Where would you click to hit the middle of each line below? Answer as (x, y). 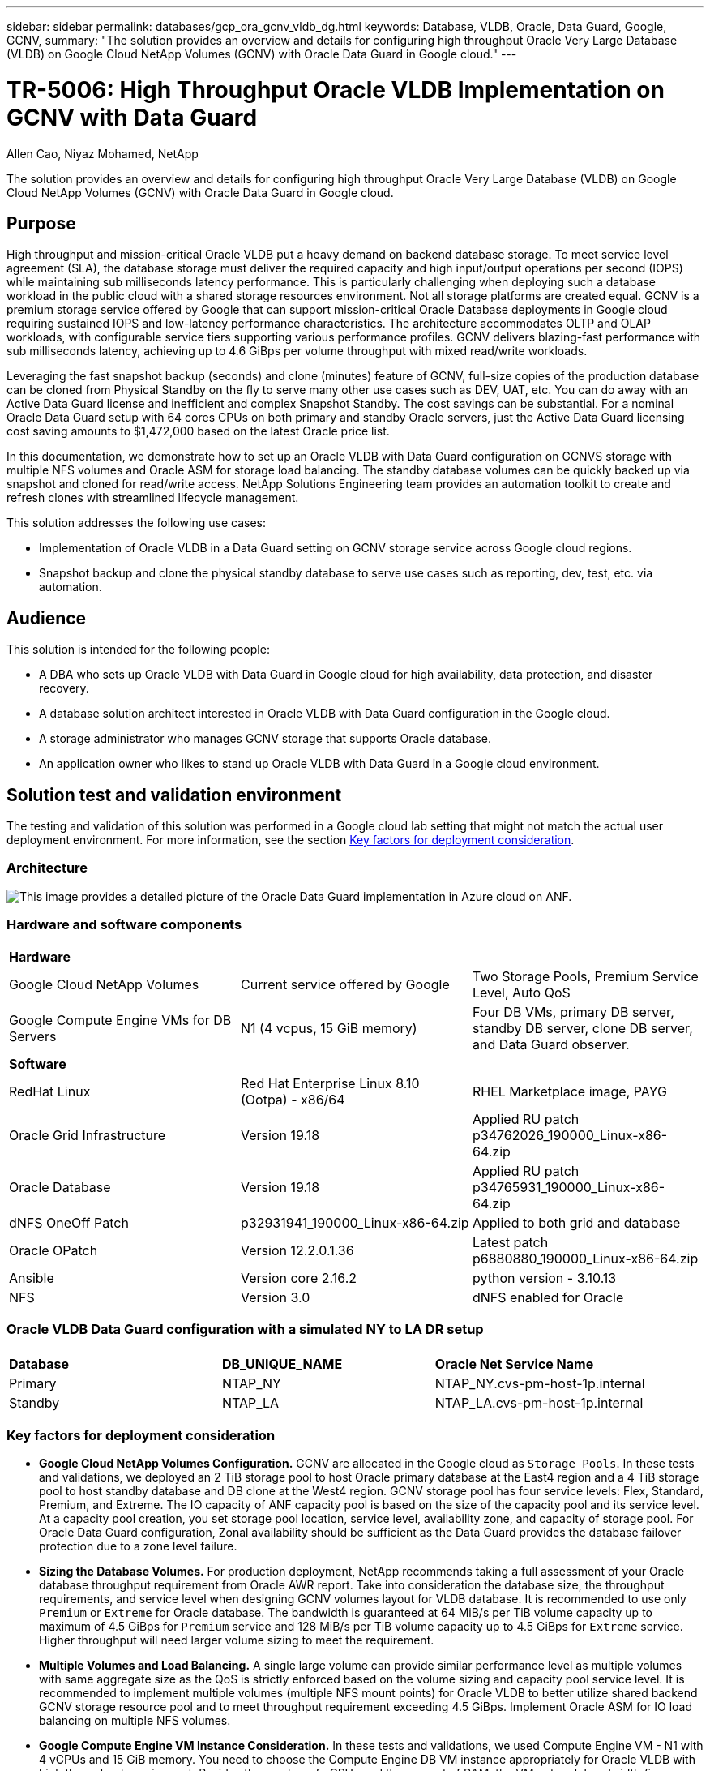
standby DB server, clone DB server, (582, 1028)
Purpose (41, 223)
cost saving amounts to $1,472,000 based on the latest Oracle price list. (198, 431)
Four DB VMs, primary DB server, (573, 1012)
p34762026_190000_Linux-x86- (570, 1135)
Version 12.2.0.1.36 (297, 1250)
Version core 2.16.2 (298, 1278)
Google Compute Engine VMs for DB (120, 1020)
